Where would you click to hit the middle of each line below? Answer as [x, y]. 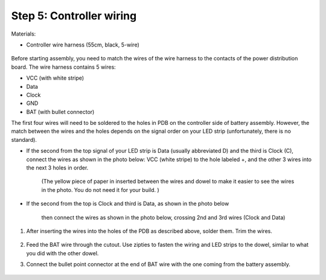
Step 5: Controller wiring [74, 16]
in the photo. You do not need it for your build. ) [100, 189]
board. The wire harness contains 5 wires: [63, 67]
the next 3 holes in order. [57, 168]
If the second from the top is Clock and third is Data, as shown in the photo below [128, 204]
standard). [24, 139]
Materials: [24, 34]
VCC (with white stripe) [55, 78]
